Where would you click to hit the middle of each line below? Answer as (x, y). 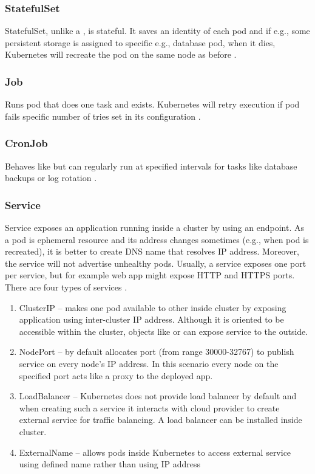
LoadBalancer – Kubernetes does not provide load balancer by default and (158, 396)
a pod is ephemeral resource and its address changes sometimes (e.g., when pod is (157, 239)
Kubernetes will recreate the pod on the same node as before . (121, 54)
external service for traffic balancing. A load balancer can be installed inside (161, 420)
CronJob (26, 143)
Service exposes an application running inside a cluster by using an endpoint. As (154, 228)
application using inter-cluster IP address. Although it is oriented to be (151, 319)
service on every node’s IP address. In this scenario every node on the (149, 363)
